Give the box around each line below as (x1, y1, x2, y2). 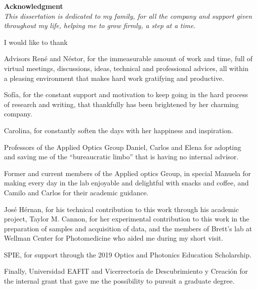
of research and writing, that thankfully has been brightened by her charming (4, 99, 239, 109)
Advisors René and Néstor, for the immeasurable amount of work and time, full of (4, 53, 253, 64)
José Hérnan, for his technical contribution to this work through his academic (4, 204, 239, 214)
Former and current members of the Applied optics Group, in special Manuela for (4, 168, 251, 178)
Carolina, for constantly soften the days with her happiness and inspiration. (4, 125, 233, 135)
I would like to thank (4, 36, 68, 47)
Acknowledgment (4, 1, 63, 11)
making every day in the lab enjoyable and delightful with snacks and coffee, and (4, 178, 249, 188)
